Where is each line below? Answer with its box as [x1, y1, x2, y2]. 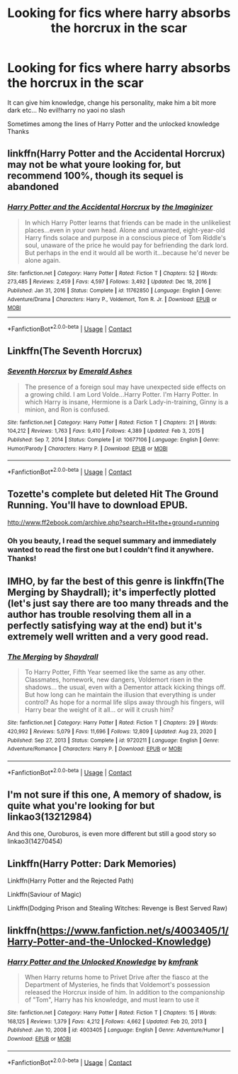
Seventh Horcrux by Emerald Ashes [7, 366, 132, 376]
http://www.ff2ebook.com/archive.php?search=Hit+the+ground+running [7, 518, 220, 526]
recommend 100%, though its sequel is [7, 170, 184, 182]
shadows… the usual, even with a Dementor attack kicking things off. [24, 683, 226, 691]
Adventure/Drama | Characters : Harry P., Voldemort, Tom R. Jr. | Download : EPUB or [7, 295, 217, 303]
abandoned [7, 181, 59, 193]
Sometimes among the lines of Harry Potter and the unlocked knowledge [7, 119, 220, 128]
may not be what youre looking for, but [7, 159, 181, 171]
